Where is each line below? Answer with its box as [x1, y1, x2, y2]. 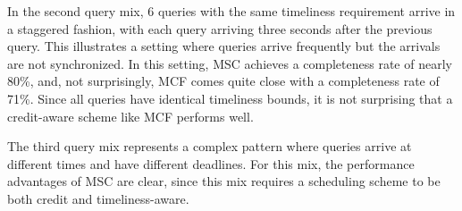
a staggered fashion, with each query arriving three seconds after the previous [7, 19, 433, 38]
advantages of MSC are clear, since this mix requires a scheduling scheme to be [7, 172, 441, 190]
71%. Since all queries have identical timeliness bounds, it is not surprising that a [7, 89, 453, 107]
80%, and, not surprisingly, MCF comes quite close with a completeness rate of [7, 72, 440, 90]
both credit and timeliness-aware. [7, 189, 189, 207]
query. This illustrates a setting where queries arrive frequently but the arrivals [7, 37, 441, 55]
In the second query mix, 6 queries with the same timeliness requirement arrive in [7, 2, 456, 20]
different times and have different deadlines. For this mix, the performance [7, 154, 415, 173]
